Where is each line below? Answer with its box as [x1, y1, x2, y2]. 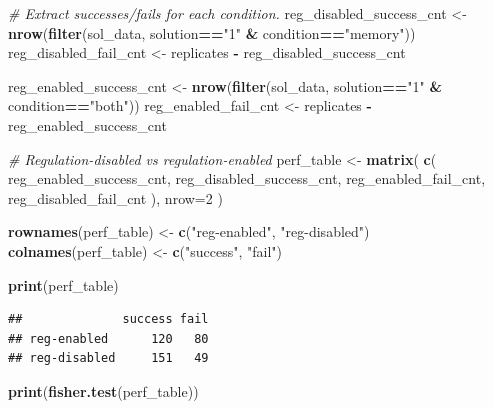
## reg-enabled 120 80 [8, 331, 209, 346]
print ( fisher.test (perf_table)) [8, 380, 199, 401]
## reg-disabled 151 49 [8, 351, 209, 366]
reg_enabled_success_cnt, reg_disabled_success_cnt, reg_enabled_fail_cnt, [8, 168, 486, 189]
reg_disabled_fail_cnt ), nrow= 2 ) [8, 187, 223, 208]
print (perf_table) [8, 274, 119, 295]
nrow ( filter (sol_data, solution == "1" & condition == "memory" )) [8, 22, 416, 43]
